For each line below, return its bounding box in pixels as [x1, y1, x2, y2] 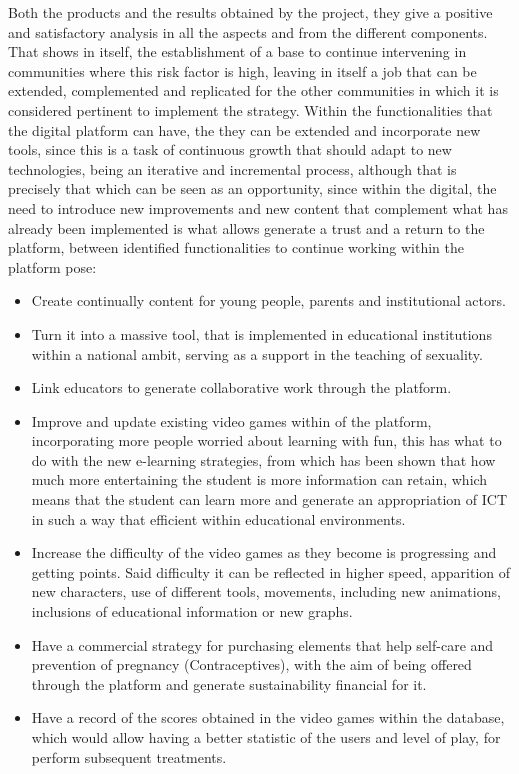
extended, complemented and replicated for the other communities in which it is [8, 80, 499, 101]
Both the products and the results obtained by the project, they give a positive [8, 2, 493, 22]
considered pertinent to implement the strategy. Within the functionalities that [8, 99, 493, 120]
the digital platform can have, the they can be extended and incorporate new [8, 119, 481, 140]
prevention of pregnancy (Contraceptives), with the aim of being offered [31, 654, 472, 675]
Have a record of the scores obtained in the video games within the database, [31, 707, 505, 728]
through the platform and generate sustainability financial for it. [31, 673, 427, 694]
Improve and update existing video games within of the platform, [31, 410, 432, 431]
